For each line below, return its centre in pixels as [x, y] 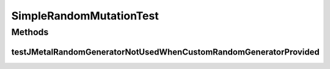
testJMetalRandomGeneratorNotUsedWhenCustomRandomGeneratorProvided [166, 52]
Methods [30, 32]
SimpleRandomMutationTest [85, 16]
